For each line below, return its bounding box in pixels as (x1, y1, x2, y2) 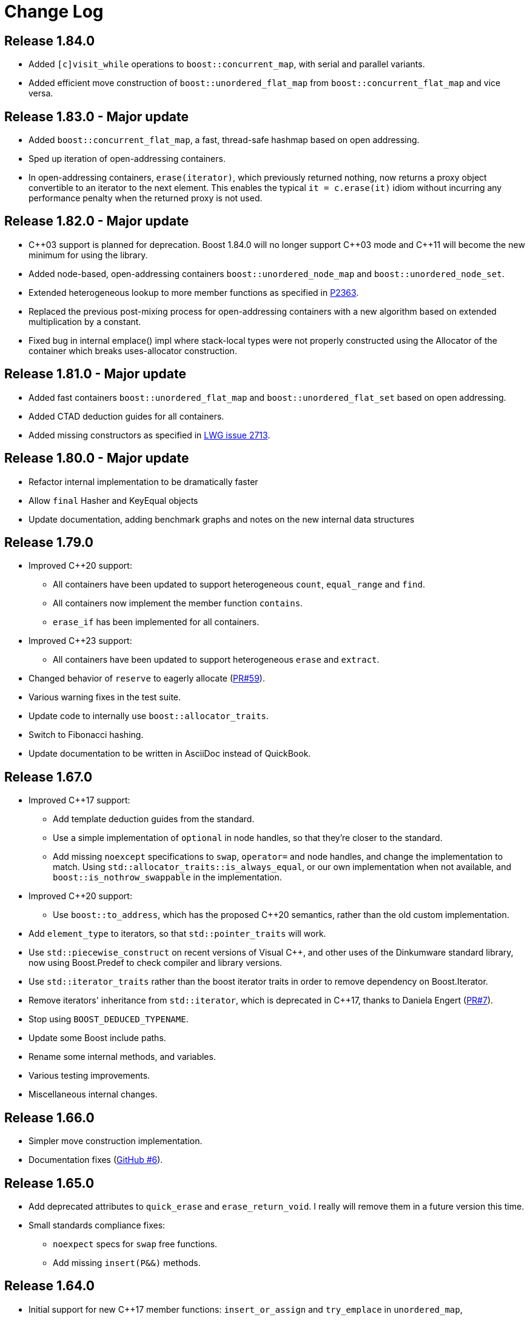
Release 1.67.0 (4, 769, 93, 785)
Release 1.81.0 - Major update (4, 366, 186, 382)
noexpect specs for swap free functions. (53, 1238, 218, 1249)
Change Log (4, 1, 104, 22)
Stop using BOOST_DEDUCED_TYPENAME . (29, 1014, 189, 1025)
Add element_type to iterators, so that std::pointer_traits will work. (29, 928, 326, 939)
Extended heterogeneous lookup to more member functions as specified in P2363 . (29, 287, 359, 298)
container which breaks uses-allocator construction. (29, 345, 237, 356)
